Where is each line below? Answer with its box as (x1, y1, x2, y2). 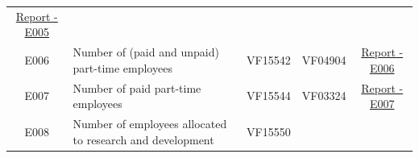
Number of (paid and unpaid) (73, 44, 219, 60)
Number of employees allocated (73, 115, 227, 132)
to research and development (73, 131, 214, 148)
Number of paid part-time (73, 79, 201, 96)
